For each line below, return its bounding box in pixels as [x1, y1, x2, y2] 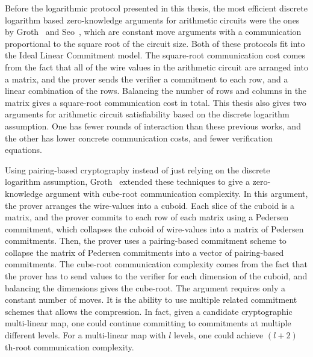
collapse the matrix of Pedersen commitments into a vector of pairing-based [5, 246, 284, 258]
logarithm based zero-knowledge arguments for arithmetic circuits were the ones [5, 13, 300, 26]
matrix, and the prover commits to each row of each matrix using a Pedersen [5, 211, 289, 223]
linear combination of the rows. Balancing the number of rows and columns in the [5, 84, 307, 97]
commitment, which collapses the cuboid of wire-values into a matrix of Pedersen [5, 222, 304, 235]
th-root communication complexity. [5, 340, 134, 353]
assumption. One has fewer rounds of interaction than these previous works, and [5, 119, 301, 132]
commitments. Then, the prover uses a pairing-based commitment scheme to [5, 234, 287, 247]
